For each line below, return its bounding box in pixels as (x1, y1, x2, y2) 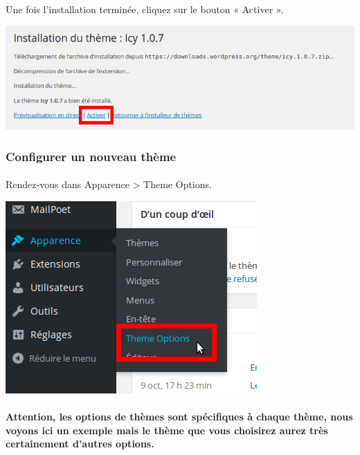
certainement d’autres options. (6, 436, 154, 451)
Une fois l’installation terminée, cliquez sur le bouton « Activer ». (6, 1, 284, 16)
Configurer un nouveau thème (6, 147, 177, 165)
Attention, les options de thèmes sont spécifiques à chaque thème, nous (6, 409, 353, 424)
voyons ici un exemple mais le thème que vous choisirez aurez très (6, 423, 328, 437)
